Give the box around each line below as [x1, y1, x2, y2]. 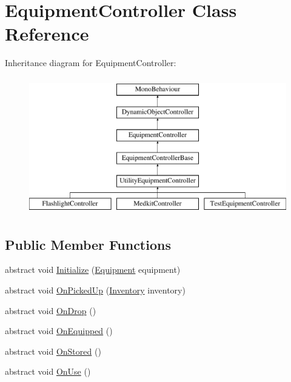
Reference [5, 21, 89, 46]
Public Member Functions [5, 235, 171, 253]
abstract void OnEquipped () [5, 324, 113, 337]
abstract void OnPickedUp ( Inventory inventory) [5, 284, 186, 297]
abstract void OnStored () [5, 344, 101, 357]
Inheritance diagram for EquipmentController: [5, 56, 176, 69]
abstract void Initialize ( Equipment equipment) [5, 263, 181, 276]
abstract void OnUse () [5, 365, 91, 378]
